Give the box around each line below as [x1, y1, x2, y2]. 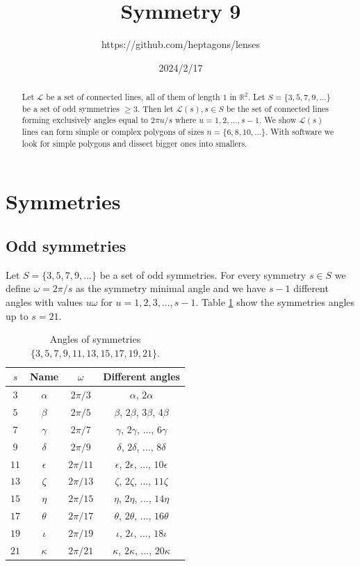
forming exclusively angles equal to [22, 114, 148, 126]
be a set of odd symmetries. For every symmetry [99, 267, 306, 282]
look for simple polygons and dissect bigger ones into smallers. [22, 137, 247, 149]
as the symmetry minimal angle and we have [76, 281, 266, 296]
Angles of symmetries [49, 332, 141, 346]
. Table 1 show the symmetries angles [195, 294, 355, 309]
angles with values [6, 294, 83, 309]
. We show [259, 114, 297, 126]
